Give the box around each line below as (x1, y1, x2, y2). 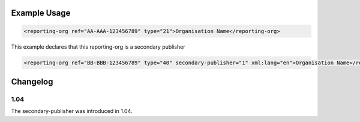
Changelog (11, 76, 53, 87)
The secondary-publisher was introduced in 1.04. (11, 108, 133, 115)
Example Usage (11, 8, 71, 18)
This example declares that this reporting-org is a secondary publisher (11, 43, 185, 50)
